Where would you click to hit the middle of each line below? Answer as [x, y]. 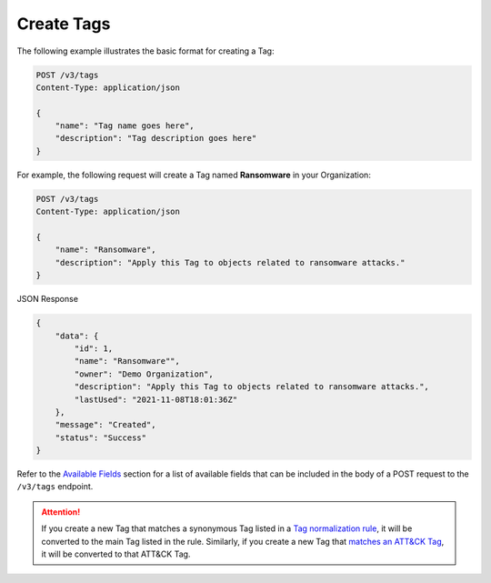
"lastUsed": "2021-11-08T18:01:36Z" [156, 399]
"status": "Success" [101, 437]
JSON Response [48, 299]
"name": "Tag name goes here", [125, 126]
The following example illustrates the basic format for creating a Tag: [145, 51]
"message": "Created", [105, 425]
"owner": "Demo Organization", [144, 374]
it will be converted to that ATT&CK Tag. [116, 554]
